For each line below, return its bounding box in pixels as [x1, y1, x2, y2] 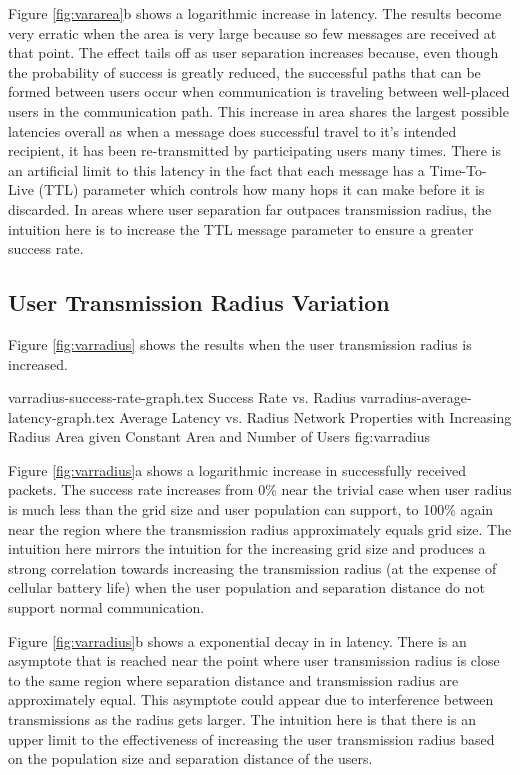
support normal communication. [8, 597, 205, 618]
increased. [8, 353, 69, 374]
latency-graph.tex [8, 406, 115, 427]
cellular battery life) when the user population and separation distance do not [8, 577, 485, 598]
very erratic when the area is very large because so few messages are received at [8, 22, 497, 43]
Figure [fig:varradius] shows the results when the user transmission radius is [8, 333, 472, 354]
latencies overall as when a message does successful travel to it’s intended [8, 120, 457, 141]
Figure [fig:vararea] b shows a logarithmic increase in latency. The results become [8, 3, 502, 23]
